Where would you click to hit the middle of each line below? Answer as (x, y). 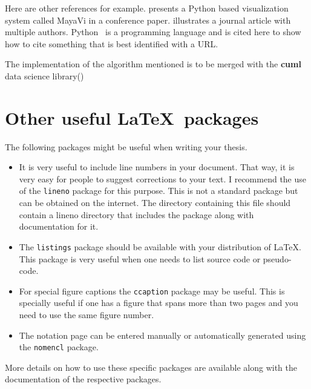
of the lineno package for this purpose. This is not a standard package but (159, 191)
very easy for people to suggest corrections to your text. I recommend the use (163, 178)
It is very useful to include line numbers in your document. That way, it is (157, 167)
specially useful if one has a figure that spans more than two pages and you (159, 303)
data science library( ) (44, 75)
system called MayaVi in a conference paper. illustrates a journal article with (148, 20)
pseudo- (277, 258)
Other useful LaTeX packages (132, 117)
